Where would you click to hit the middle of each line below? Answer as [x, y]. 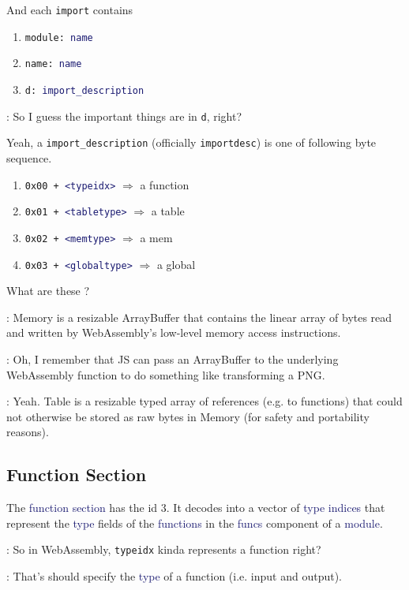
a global [176, 264]
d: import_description [84, 90]
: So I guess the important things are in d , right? [124, 116]
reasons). [28, 432]
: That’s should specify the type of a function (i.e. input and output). [174, 575]
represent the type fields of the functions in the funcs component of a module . [195, 523]
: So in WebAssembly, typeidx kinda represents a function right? [164, 549]
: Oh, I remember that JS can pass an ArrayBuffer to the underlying [173, 358]
